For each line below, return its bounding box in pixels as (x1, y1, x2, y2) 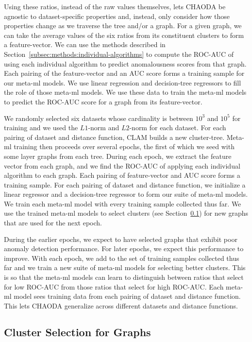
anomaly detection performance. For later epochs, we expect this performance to (4, 243, 244, 254)
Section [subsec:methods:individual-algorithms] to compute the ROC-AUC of (4, 49, 234, 59)
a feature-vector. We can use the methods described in (4, 39, 166, 50)
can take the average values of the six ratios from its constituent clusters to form (4, 30, 244, 40)
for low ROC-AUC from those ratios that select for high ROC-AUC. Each (4, 281, 224, 291)
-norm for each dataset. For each (129, 122, 226, 133)
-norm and (88, 122, 119, 133)
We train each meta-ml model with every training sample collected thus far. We (4, 198, 241, 208)
